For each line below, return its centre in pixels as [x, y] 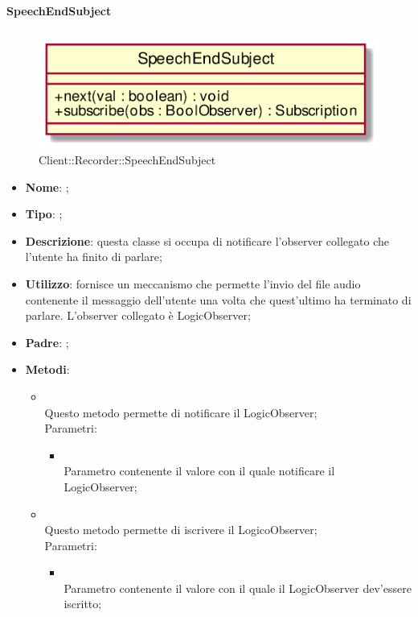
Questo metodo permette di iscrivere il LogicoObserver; [181, 530]
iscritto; [83, 604]
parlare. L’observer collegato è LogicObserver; [138, 315]
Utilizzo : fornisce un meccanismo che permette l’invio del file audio [193, 283]
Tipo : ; [44, 214]
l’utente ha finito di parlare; [94, 257]
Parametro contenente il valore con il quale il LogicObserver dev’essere [238, 588]
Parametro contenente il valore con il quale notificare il [199, 471]
